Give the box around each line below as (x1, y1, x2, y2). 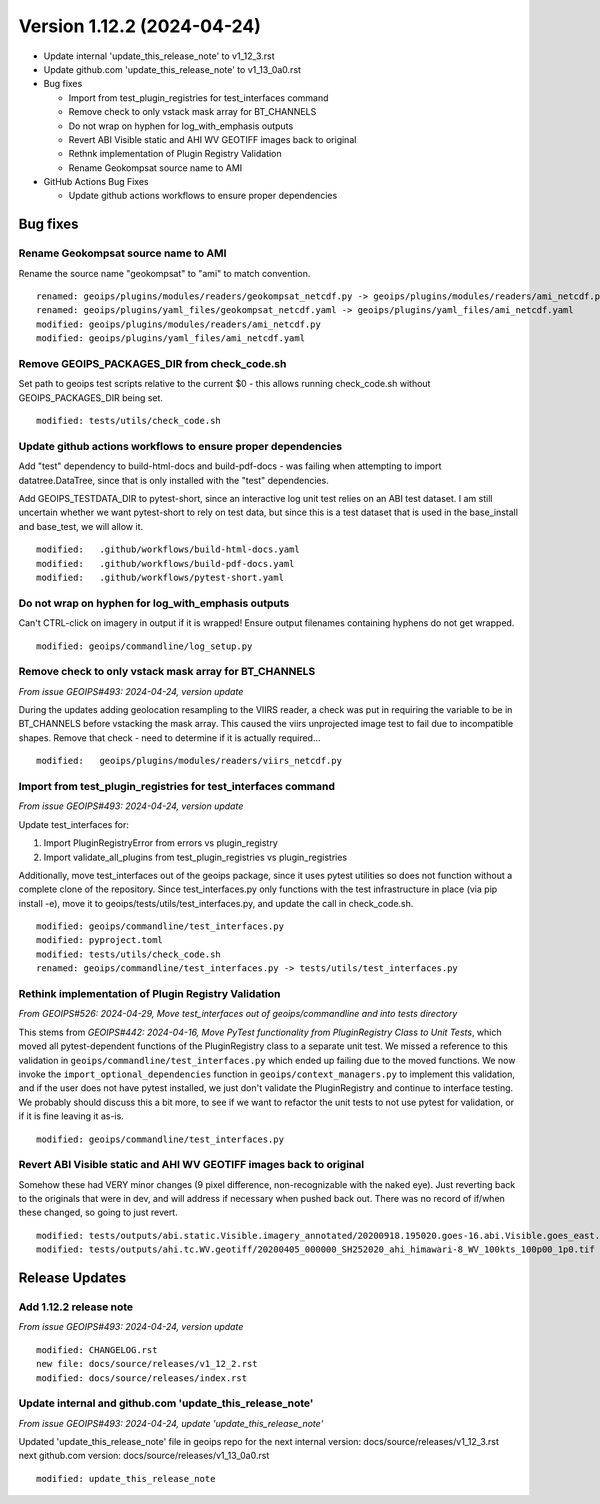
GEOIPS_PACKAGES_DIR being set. (18, 391, 164, 404)
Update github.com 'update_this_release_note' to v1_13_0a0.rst (43, 63, 302, 75)
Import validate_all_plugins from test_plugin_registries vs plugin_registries (43, 851, 348, 863)
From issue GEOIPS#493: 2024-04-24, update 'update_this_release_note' (18, 1417, 324, 1429)
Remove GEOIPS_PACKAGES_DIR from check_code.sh (18, 356, 287, 370)
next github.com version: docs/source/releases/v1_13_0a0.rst (18, 1450, 270, 1462)
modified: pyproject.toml (36, 935, 164, 946)
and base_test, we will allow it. (18, 520, 144, 532)
